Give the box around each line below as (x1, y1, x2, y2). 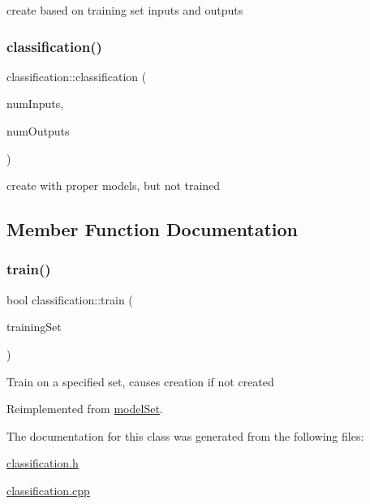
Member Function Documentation (6, 217, 299, 242)
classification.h (6, 454, 79, 472)
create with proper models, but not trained (6, 177, 221, 194)
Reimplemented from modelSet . (6, 400, 163, 417)
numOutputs (6, 123, 70, 139)
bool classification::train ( (6, 291, 133, 308)
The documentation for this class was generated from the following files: (6, 427, 364, 444)
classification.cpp (6, 481, 90, 498)
